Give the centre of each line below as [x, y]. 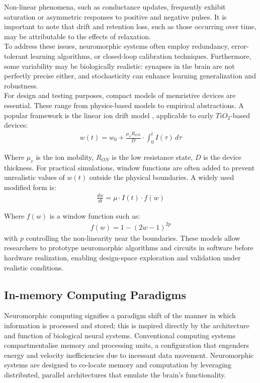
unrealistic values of [34, 177]
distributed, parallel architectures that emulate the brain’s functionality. [115, 375]
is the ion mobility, [65, 157]
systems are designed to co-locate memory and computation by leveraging [118, 365]
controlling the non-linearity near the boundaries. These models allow [133, 237]
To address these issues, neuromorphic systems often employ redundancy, [117, 46]
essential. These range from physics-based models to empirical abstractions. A [124, 105]
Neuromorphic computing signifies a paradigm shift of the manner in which [120, 315]
